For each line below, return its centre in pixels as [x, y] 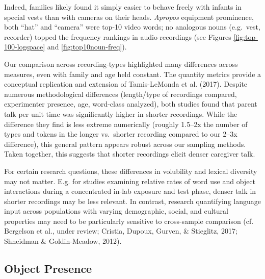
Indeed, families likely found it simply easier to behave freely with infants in [123, 7]
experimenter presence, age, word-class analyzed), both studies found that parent [131, 104]
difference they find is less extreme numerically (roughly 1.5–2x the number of [126, 124]
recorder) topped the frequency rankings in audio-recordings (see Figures [118, 36]
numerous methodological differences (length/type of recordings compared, [121, 94]
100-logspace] [25, 47]
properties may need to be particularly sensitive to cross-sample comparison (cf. [129, 221]
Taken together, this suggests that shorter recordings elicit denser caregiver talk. [130, 154]
